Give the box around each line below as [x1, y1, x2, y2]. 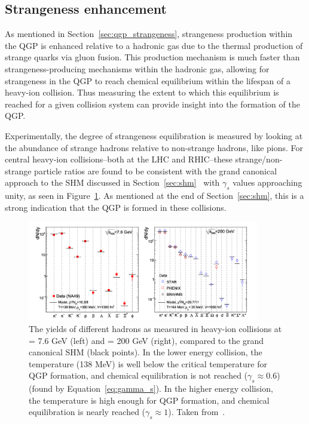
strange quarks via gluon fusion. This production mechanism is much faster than [5, 51, 300, 63]
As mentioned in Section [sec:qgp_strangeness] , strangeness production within [5, 27, 293, 40]
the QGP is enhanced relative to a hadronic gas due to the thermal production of [5, 39, 303, 51]
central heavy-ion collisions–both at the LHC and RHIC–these [5, 153, 232, 165]
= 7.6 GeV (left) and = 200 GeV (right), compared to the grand [29, 334, 264, 346]
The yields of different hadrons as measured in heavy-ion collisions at [29, 322, 282, 334]
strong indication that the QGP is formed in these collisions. [5, 201, 227, 213]
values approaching [232, 176, 302, 189]
